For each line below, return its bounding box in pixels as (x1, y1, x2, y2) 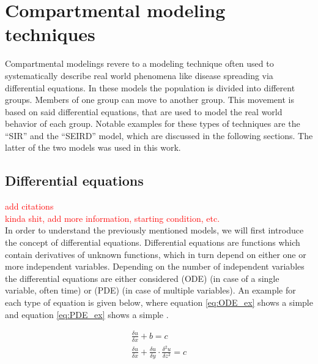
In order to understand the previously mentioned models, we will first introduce (5, 224, 304, 237)
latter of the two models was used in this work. (5, 141, 181, 154)
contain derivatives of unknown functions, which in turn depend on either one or (5, 248, 306, 260)
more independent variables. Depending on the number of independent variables (5, 260, 305, 273)
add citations (5, 200, 54, 213)
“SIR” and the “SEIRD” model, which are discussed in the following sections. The (5, 129, 313, 142)
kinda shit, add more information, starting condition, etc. (5, 211, 220, 224)
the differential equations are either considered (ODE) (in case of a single (5, 271, 279, 284)
